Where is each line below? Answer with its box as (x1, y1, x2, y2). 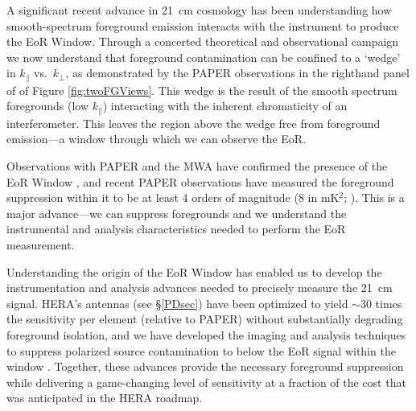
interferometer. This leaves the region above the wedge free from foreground (6, 114, 381, 131)
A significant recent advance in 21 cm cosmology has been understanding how (6, 2, 392, 18)
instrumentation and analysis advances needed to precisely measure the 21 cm (6, 279, 393, 296)
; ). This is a (344, 189, 405, 206)
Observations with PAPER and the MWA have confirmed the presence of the (6, 158, 388, 175)
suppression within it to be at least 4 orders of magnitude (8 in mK (6, 189, 340, 206)
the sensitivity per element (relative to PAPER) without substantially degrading (6, 310, 403, 327)
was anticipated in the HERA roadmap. (6, 389, 203, 406)
